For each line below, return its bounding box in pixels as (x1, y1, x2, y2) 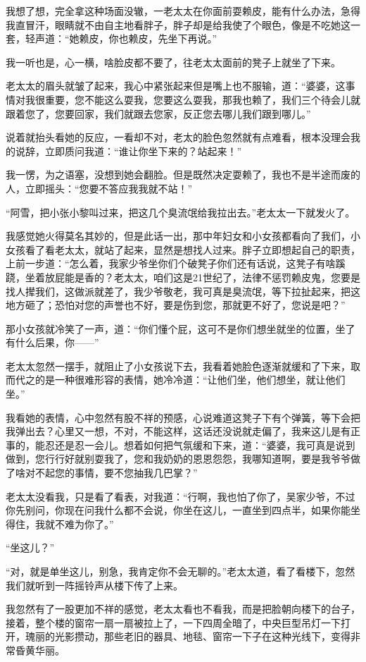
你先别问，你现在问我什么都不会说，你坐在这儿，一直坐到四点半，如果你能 (6, 503, 351, 517)
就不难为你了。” (44, 516, 114, 531)
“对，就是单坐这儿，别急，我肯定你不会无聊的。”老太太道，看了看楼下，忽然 (6, 564, 355, 578)
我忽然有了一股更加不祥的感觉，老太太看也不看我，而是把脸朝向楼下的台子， (6, 601, 360, 616)
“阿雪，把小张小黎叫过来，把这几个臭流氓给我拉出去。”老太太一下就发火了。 (6, 204, 355, 219)
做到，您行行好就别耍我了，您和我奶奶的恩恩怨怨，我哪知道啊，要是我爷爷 (6, 451, 351, 466)
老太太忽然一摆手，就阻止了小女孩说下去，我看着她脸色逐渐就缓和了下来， (6, 358, 351, 373)
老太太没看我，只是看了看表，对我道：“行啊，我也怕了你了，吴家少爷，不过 (6, 489, 355, 503)
